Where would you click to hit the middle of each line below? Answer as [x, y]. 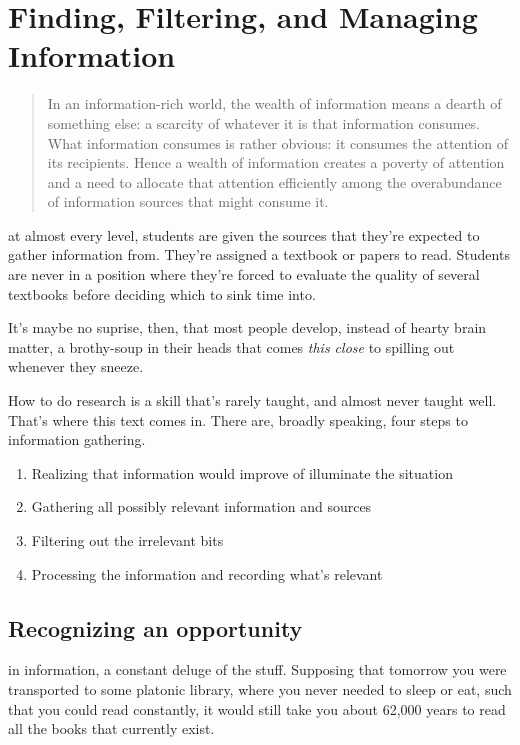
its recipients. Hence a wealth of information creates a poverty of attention [276, 162]
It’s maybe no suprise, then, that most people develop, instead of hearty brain [247, 327]
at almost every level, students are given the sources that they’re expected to [244, 234]
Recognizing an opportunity [155, 627]
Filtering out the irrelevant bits [127, 540]
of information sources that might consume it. [188, 201]
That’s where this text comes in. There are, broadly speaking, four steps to [238, 419]
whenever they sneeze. [76, 366]
